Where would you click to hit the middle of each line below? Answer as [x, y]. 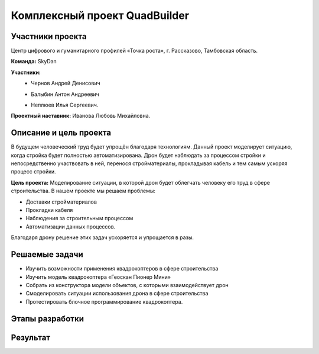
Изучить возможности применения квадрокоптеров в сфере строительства [122, 269]
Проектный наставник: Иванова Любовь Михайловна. [81, 116]
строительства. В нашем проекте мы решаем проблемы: [83, 191]
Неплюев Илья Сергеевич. [65, 105]
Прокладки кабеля [49, 210]
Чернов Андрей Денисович [66, 83]
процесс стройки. [33, 172]
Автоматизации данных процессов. [71, 226]
